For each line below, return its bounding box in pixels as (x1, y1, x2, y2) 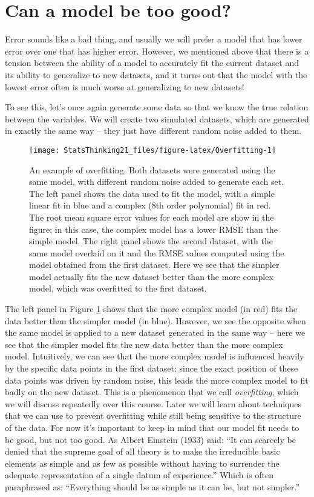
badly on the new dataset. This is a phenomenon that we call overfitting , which (5, 385, 299, 398)
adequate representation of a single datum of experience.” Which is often (5, 469, 274, 481)
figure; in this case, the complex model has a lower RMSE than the (29, 222, 278, 235)
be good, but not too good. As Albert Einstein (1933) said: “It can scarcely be (5, 433, 296, 445)
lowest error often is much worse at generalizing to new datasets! (5, 80, 244, 93)
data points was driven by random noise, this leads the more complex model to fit (5, 373, 309, 386)
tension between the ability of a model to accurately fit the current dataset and (5, 56, 299, 69)
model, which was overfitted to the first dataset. (29, 282, 207, 295)
